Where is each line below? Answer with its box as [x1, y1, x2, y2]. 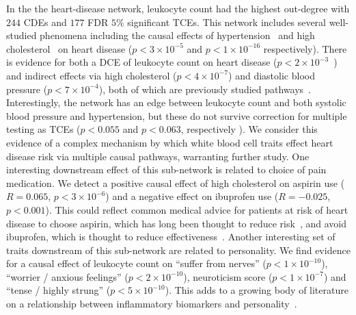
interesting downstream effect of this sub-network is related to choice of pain [6, 162, 327, 177]
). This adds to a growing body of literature [165, 283, 348, 297]
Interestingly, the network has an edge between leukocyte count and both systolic [6, 95, 346, 110]
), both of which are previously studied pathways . [98, 81, 311, 96]
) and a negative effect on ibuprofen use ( [105, 189, 279, 203]
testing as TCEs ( [6, 122, 81, 136]
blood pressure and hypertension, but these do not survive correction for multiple [6, 108, 347, 123]
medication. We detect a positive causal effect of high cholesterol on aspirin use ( [6, 175, 345, 190]
